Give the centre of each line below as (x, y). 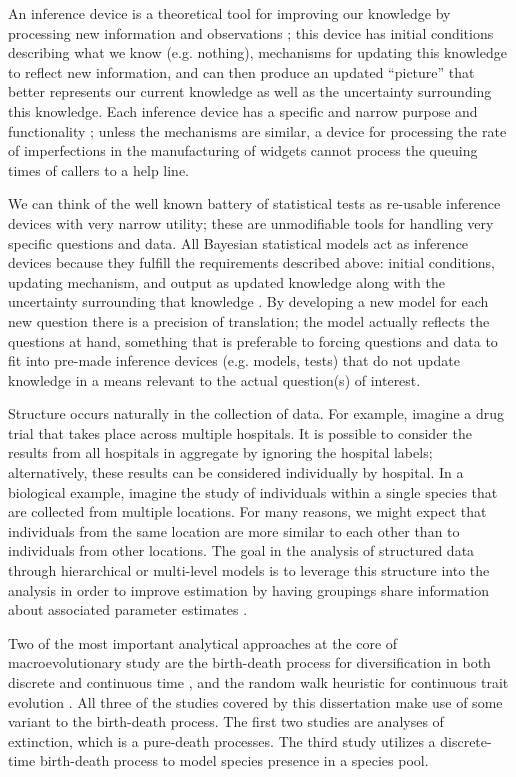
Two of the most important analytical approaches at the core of (203, 642)
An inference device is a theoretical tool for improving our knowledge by (229, 13)
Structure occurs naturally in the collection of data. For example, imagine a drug (256, 413)
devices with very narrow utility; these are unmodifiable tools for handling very (251, 222)
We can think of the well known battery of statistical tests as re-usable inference (254, 203)
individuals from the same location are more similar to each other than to (234, 530)
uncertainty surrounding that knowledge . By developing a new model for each (248, 301)
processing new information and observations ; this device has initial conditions (251, 32)
